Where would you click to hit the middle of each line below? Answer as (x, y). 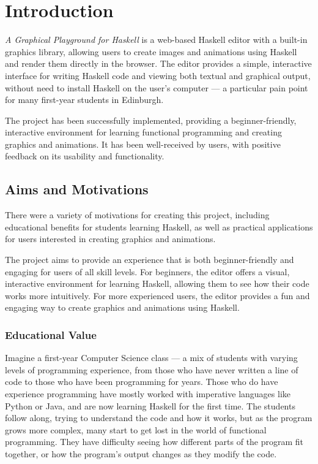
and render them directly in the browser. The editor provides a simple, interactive (158, 63)
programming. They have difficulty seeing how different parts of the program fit (154, 442)
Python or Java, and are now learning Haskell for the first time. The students (150, 405)
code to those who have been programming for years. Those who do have (142, 382)
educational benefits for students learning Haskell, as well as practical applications (159, 226)
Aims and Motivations (77, 189)
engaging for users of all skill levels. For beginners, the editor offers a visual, (147, 271)
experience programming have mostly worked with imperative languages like (148, 394)
